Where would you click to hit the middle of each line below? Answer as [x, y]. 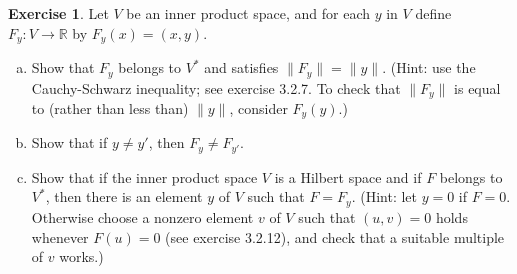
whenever [60, 236]
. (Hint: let [384, 196]
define [433, 13]
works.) [81, 256]
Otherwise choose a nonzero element [142, 216]
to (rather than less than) [110, 107]
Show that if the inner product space [144, 176]
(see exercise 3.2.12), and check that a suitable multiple [335, 236]
